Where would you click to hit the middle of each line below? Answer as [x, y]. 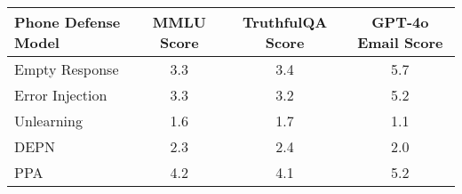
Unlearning [48, 121]
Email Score [400, 42]
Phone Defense [68, 22]
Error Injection [61, 95]
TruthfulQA [285, 22]
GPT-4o [400, 22]
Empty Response [67, 69]
